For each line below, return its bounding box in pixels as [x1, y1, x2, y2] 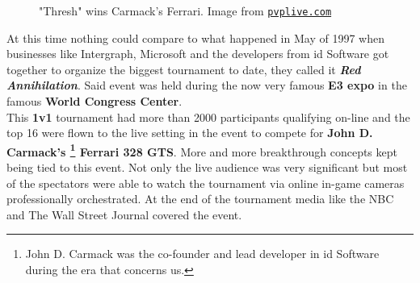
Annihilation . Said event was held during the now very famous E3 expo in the [6, 77, 407, 94]
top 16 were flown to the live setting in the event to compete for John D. [6, 124, 373, 141]
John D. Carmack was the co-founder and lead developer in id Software [25, 245, 380, 262]
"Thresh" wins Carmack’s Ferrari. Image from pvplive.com [39, 2, 332, 19]
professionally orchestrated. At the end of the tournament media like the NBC [6, 190, 394, 207]
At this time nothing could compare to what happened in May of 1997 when [6, 29, 384, 46]
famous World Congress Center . [6, 93, 183, 110]
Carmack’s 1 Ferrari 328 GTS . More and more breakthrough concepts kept [6, 140, 397, 160]
